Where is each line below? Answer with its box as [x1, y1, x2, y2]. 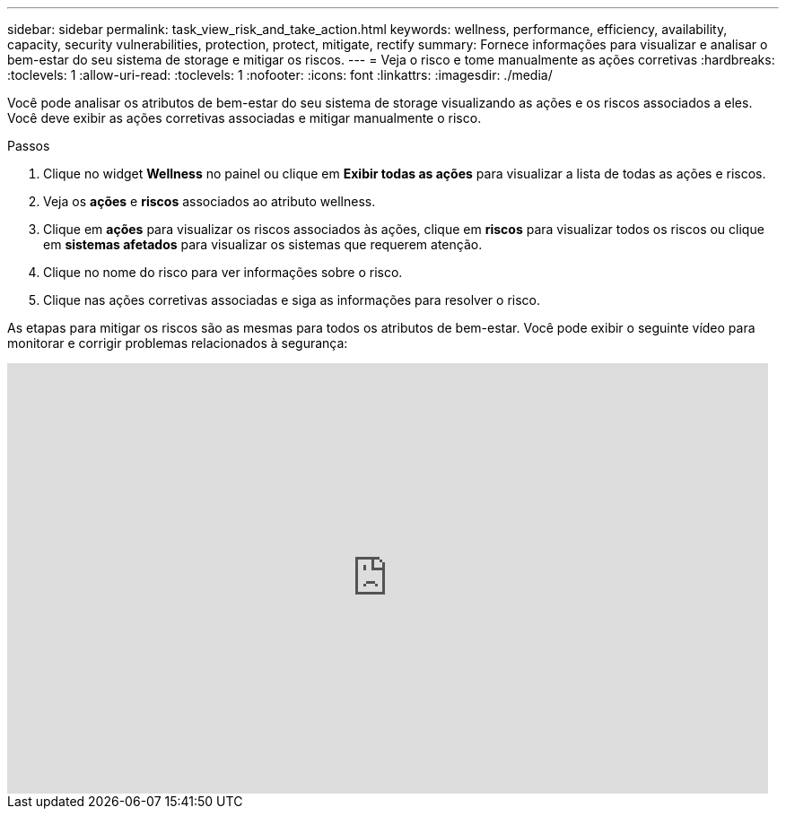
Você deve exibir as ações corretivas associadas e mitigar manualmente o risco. [7, 110, 482, 126]
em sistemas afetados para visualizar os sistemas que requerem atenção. [43, 237, 483, 252]
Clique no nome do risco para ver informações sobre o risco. [43, 265, 403, 280]
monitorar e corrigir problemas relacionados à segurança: [7, 335, 348, 351]
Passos [7, 138, 50, 153]
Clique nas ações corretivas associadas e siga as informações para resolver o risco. [43, 292, 541, 308]
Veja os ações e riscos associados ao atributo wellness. [43, 194, 376, 209]
